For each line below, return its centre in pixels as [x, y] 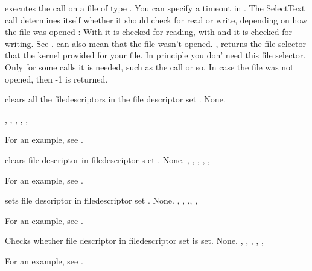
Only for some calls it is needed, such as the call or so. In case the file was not [149, 67]
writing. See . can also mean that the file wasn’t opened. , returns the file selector [156, 43]
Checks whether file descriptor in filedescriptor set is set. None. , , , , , [134, 241]
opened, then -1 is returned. [56, 79]
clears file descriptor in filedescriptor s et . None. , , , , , [108, 159]
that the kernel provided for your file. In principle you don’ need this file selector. [155, 55]
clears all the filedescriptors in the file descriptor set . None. [115, 99]
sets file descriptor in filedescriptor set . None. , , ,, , [101, 200]
